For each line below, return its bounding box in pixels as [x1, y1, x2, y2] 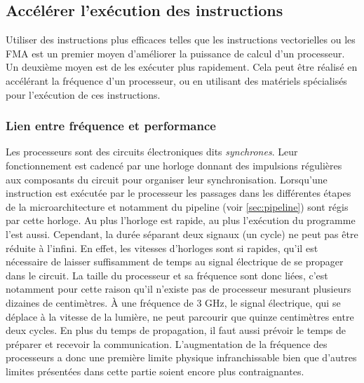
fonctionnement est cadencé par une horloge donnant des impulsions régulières [6, 158, 342, 172]
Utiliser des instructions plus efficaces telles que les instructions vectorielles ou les [6, 32, 356, 47]
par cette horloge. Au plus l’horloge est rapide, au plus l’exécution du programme [6, 213, 356, 228]
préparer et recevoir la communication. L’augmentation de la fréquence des [6, 336, 328, 351]
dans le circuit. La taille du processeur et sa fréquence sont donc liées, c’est [6, 267, 328, 282]
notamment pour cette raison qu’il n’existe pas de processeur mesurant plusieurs [6, 281, 351, 296]
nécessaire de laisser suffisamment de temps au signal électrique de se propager [6, 254, 344, 269]
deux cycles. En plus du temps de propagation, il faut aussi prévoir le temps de [6, 323, 346, 337]
